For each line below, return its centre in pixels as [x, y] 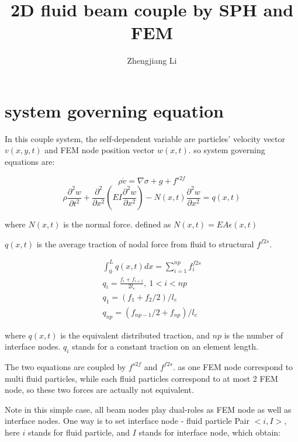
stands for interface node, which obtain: [210, 432]
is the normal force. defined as [117, 224]
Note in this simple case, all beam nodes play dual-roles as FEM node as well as [148, 409]
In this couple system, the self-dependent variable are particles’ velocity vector [145, 138]
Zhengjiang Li [152, 61]
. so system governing [227, 150]
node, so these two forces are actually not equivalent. [99, 390]
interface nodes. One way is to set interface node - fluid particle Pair [127, 421]
